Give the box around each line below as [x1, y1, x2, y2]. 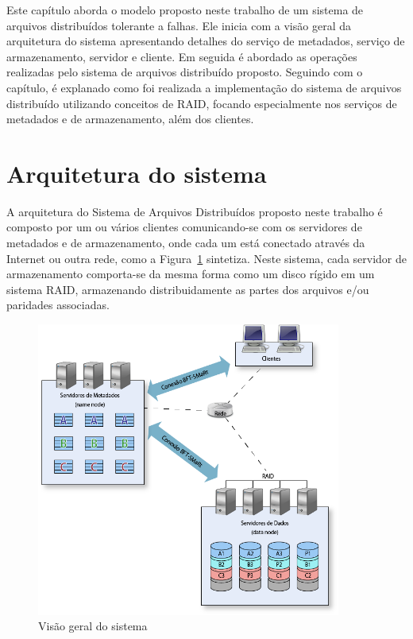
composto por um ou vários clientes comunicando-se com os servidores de [6, 219, 362, 235]
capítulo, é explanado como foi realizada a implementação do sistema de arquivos [6, 79, 402, 95]
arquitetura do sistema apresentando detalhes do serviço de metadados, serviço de [6, 33, 405, 49]
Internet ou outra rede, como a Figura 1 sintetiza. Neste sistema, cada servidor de [6, 250, 407, 266]
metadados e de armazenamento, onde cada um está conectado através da [6, 234, 365, 251]
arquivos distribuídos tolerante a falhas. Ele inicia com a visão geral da [6, 17, 351, 33]
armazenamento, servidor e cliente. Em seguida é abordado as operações [6, 48, 357, 64]
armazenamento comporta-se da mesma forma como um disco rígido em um [6, 265, 375, 282]
